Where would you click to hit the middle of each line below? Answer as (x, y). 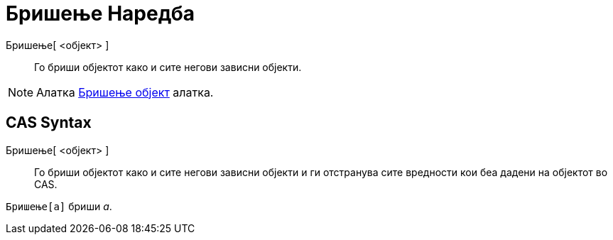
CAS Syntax (49, 123)
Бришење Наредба (100, 13)
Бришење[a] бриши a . (59, 206)
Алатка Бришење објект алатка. (125, 92)
